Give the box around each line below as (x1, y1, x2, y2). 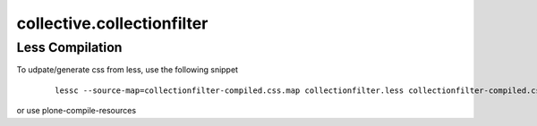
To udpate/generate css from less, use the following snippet (16, 64, 239, 75)
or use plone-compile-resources (16, 105, 137, 116)
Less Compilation (16, 39, 123, 55)
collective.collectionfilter (16, 13, 209, 33)
